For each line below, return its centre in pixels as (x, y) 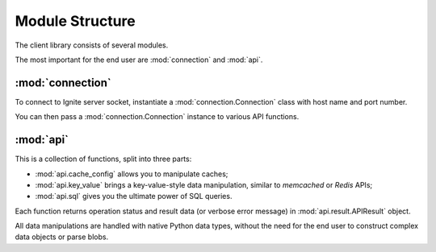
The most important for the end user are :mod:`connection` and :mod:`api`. (139, 60)
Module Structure (75, 21)
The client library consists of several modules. (92, 45)
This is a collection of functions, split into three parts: (103, 159)
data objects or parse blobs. (62, 237)
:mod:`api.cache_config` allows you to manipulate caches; (132, 174)
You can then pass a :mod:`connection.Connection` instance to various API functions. (157, 117)
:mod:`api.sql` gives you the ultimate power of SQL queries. (134, 196)
